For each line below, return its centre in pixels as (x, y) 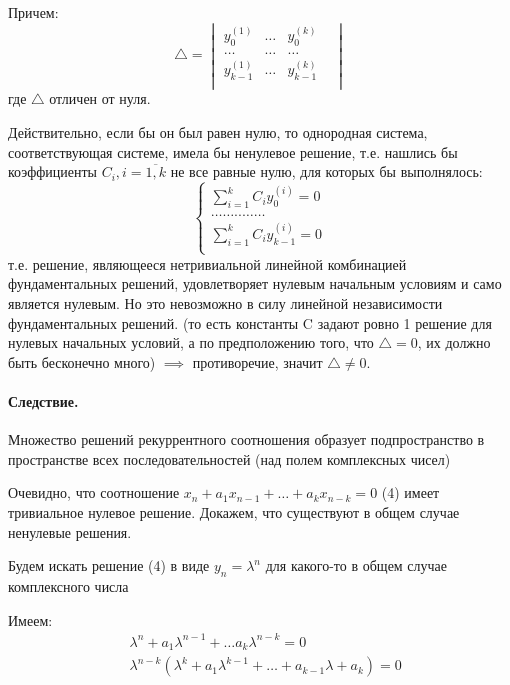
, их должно (454, 342)
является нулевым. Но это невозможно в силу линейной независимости (225, 303)
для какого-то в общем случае (356, 565)
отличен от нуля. (100, 98)
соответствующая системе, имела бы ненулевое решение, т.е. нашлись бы (233, 151)
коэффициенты (52, 171)
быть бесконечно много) (82, 361)
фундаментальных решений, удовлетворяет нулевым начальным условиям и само (255, 283)
